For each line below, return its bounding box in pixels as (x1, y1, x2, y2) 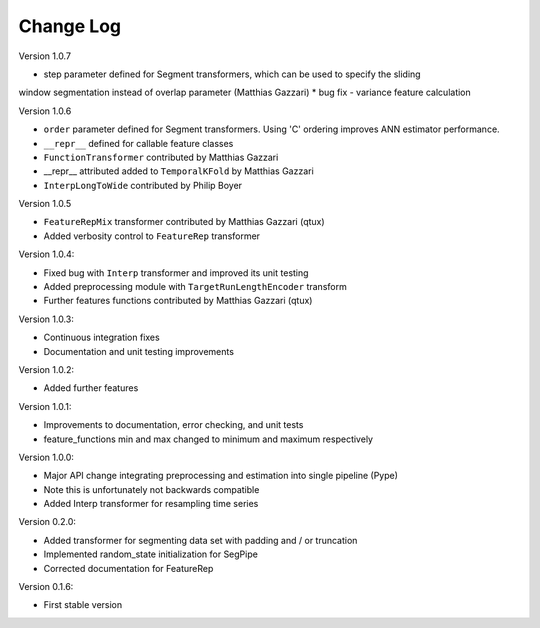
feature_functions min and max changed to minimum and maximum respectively (43, 433, 374, 445)
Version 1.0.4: (18, 248, 75, 260)
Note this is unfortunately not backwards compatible (43, 483, 260, 495)
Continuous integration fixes (43, 331, 160, 344)
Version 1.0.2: (18, 363, 75, 375)
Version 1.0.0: (18, 451, 75, 463)
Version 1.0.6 (18, 105, 72, 117)
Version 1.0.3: (18, 313, 74, 325)
